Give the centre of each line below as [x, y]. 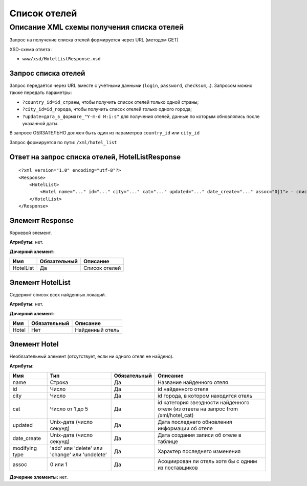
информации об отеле [185, 428]
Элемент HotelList [40, 282]
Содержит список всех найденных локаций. [58, 294]
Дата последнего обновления [195, 422]
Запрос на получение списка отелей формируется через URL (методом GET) [94, 40]
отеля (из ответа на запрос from [198, 409]
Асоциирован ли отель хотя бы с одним [207, 461]
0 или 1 [59, 465]
